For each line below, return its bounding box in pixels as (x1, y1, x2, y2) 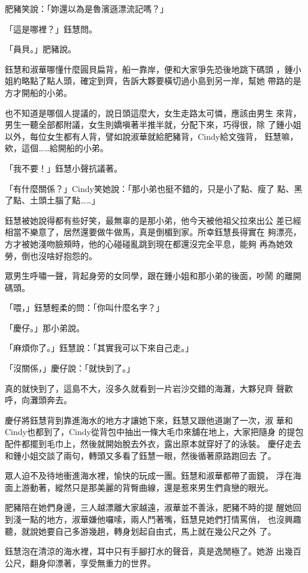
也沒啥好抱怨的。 (29, 249, 97, 262)
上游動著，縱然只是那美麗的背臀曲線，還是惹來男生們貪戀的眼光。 (13, 481, 273, 493)
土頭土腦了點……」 (29, 194, 100, 206)
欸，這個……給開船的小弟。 (5, 142, 108, 154)
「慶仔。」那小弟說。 (5, 321, 84, 334)
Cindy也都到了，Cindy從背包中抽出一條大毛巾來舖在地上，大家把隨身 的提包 (5, 425, 304, 438)
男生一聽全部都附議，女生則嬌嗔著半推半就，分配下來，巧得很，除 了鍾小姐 (5, 118, 301, 131)
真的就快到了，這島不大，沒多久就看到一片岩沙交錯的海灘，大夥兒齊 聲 (5, 382, 285, 394)
